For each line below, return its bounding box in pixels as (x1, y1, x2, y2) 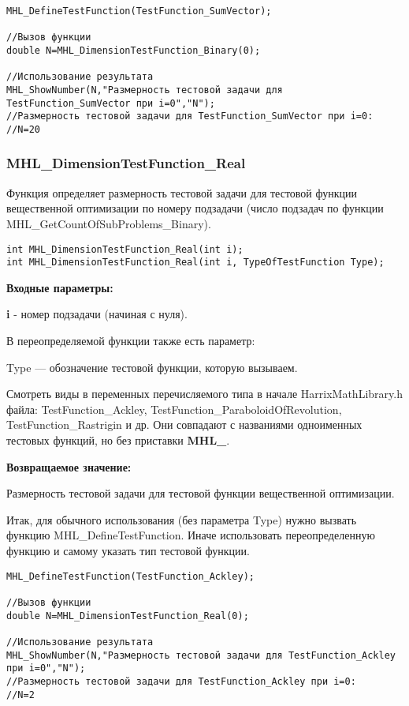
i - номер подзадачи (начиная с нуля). (6, 306, 188, 322)
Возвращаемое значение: (6, 458, 132, 475)
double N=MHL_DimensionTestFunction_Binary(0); (6, 44, 261, 56)
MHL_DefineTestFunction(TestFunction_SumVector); (6, 6, 272, 17)
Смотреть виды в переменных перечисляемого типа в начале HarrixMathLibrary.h (6, 385, 403, 402)
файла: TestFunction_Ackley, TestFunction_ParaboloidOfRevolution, (6, 400, 342, 417)
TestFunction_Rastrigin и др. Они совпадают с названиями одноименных (6, 416, 363, 433)
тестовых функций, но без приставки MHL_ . (6, 432, 230, 449)
